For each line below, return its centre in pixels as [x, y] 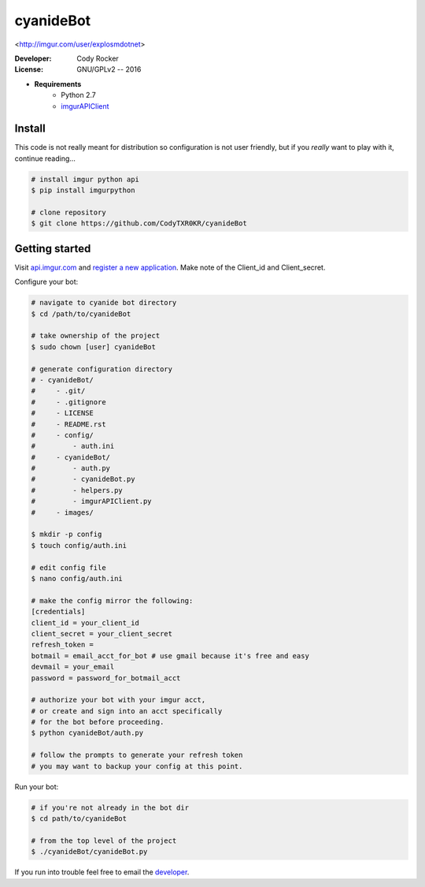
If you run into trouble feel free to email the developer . [102, 872]
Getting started [53, 248]
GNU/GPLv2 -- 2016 [109, 69]
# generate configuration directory [102, 369]
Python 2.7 [78, 95]
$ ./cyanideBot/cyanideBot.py [89, 852]
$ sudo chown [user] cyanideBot [94, 347]
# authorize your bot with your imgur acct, [118, 700]
